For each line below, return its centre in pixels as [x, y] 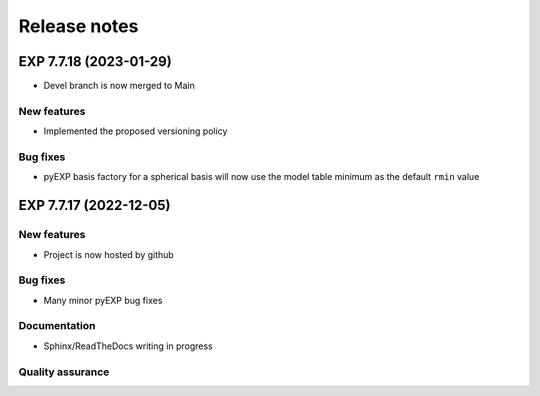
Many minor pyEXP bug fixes [103, 300]
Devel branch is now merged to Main [119, 86]
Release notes [78, 26]
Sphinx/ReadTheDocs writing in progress [128, 346]
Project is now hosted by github [108, 254]
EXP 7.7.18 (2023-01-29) [95, 61]
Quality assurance [64, 372]
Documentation [57, 326]
